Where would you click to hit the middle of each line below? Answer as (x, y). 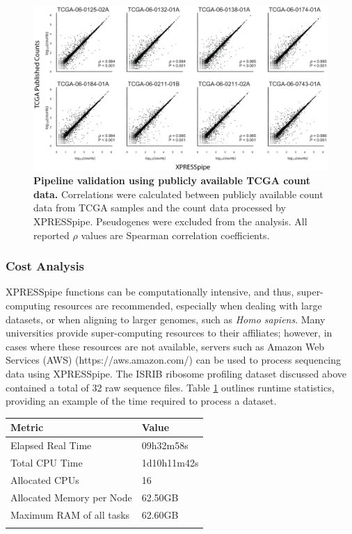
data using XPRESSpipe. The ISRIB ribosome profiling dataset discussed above (176, 374)
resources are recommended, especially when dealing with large (188, 306)
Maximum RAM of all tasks (70, 514)
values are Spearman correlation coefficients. (175, 235)
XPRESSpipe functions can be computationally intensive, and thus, (150, 292)
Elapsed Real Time (51, 445)
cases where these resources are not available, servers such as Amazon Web (165, 346)
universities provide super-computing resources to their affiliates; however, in (169, 333)
